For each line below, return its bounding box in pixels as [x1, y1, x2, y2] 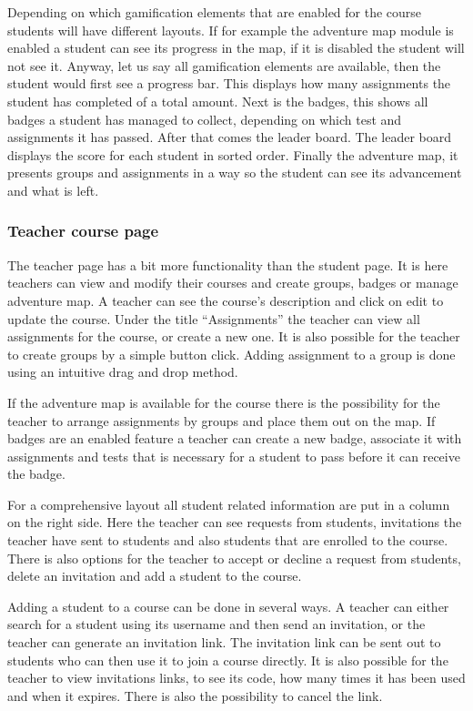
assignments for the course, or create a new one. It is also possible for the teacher [7, 327, 460, 346]
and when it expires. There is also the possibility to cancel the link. [7, 686, 383, 705]
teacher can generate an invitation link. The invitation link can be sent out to [7, 633, 441, 652]
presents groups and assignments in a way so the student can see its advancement [7, 163, 462, 182]
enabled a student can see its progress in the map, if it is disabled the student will [7, 38, 465, 57]
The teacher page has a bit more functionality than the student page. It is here [7, 255, 448, 274]
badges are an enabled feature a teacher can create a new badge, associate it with [7, 429, 462, 448]
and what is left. [7, 180, 99, 199]
